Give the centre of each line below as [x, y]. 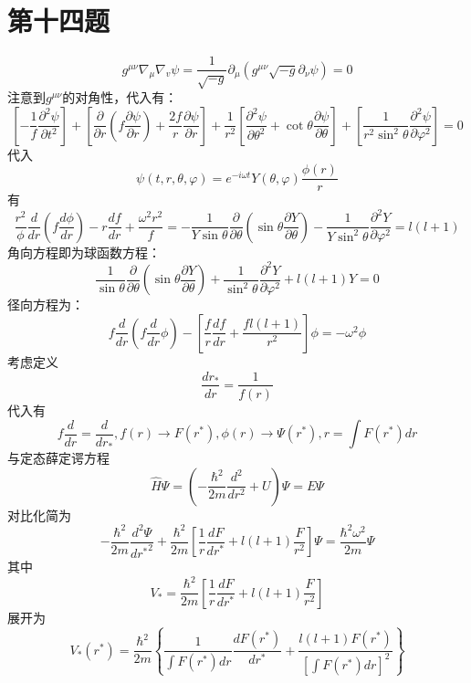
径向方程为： [46, 305]
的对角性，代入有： [120, 96]
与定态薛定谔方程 [58, 458]
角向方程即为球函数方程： [84, 252]
